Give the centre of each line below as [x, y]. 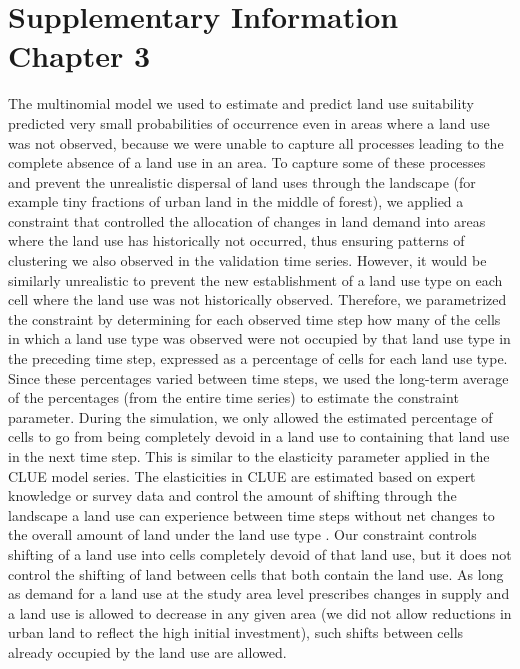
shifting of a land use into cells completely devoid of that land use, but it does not [260, 553]
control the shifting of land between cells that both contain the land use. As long [256, 573]
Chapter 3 [79, 55]
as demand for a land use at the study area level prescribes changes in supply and [259, 593]
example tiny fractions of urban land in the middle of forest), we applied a [236, 201]
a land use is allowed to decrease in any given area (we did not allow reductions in [260, 612]
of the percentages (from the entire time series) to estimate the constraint [233, 397]
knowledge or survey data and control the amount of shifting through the [232, 495]
